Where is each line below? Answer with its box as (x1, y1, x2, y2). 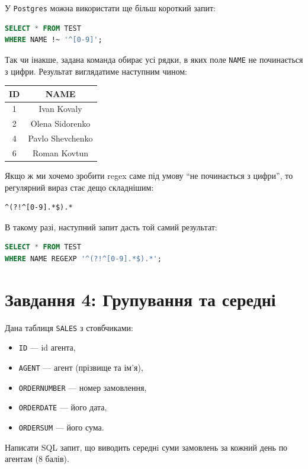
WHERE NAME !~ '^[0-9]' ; (5, 36, 102, 44)
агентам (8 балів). (5, 452, 69, 465)
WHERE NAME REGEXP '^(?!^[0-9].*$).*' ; (5, 255, 162, 264)
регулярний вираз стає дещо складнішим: (5, 181, 154, 193)
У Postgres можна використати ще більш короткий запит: (5, 2, 216, 14)
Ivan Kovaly (38, 102, 82, 115)
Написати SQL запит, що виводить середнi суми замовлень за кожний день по (5, 441, 288, 453)
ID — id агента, (18, 341, 76, 354)
